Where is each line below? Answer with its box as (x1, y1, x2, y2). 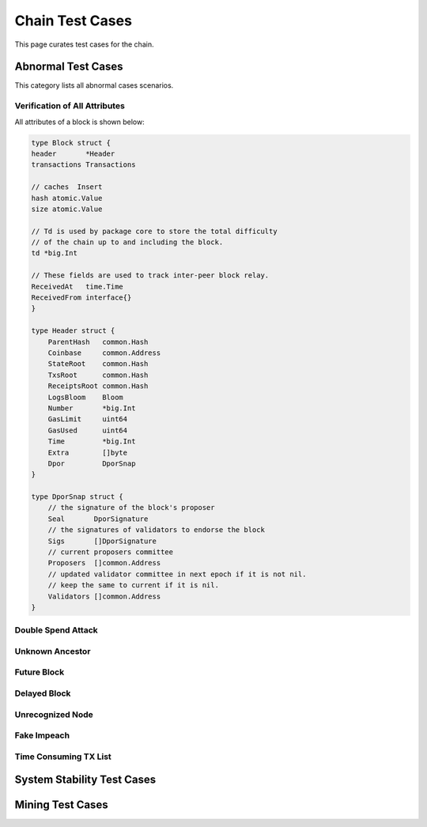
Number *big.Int (47, 403, 136, 413)
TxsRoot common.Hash (47, 370, 149, 380)
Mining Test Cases (14, 799, 108, 812)
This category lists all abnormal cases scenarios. (14, 81, 174, 90)
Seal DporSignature (47, 514, 149, 523)
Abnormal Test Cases (14, 60, 123, 74)
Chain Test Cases (14, 12, 132, 29)
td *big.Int (31, 249, 78, 258)
